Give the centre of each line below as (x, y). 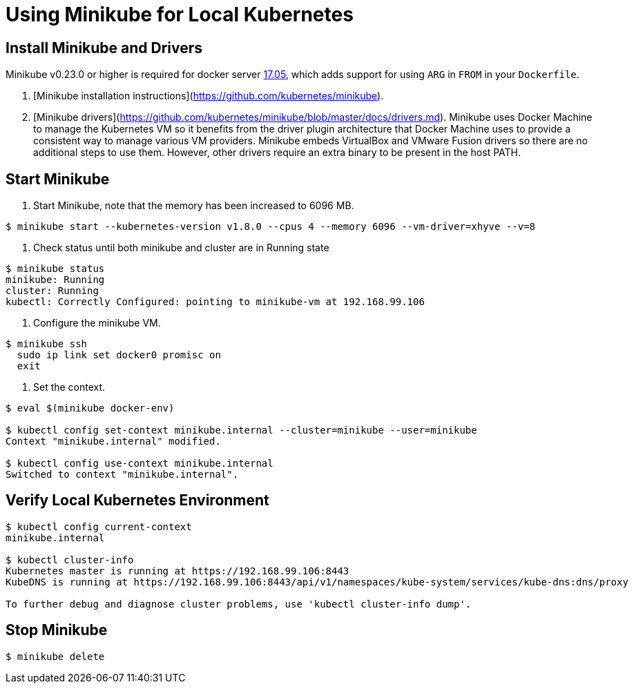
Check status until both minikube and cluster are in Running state (181, 248)
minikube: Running (55, 280)
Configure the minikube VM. (97, 323)
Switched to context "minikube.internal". (122, 475)
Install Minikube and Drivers (104, 48)
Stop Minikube (57, 630)
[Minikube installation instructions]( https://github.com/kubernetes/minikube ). (209, 96)
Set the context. (69, 387)
